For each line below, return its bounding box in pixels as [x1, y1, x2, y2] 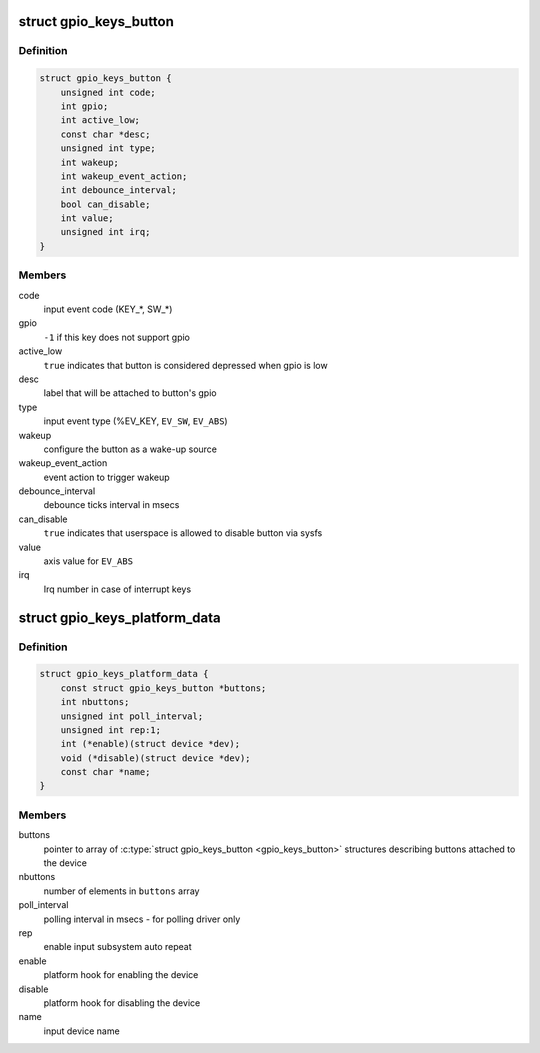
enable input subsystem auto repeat [43, 941, 192, 953]
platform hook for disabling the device [43, 996, 201, 1009]
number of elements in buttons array [43, 885, 200, 897]
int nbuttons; [60, 696, 130, 708]
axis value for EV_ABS [43, 555, 134, 567]
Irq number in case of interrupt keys [43, 583, 192, 595]
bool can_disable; [60, 198, 151, 210]
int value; [60, 213, 114, 224]
